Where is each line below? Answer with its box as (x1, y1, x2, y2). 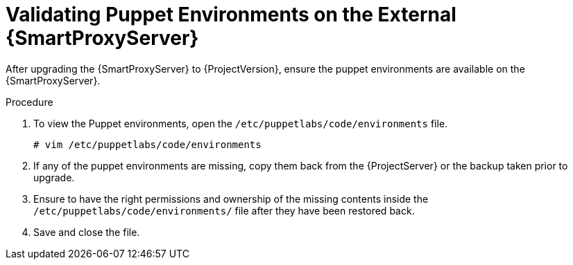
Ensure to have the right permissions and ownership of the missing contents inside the (33, 192, 429, 205)
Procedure (6, 95, 53, 108)
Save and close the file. (33, 226, 140, 238)
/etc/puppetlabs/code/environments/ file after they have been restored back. (33, 204, 415, 217)
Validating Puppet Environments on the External (6, 3, 456, 26)
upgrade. (33, 171, 75, 183)
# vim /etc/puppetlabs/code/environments (33, 138, 262, 150)
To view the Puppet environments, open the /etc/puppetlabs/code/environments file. (33, 117, 448, 129)
